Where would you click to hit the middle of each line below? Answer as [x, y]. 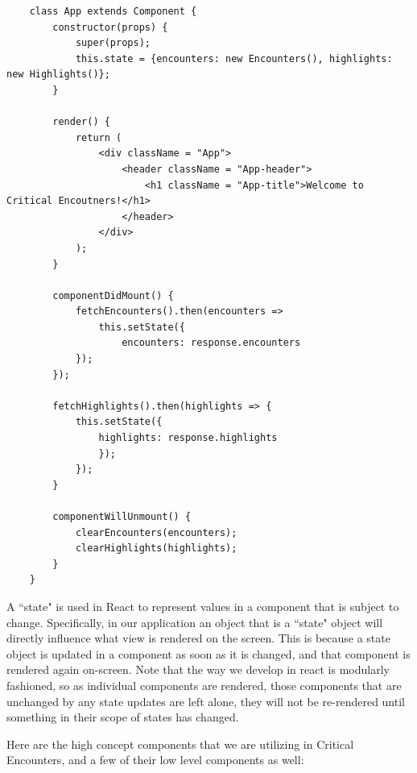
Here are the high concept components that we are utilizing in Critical [180, 744]
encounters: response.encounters [211, 343]
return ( [99, 137]
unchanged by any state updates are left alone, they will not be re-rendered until [206, 701]
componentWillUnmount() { [122, 517]
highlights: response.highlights [188, 438]
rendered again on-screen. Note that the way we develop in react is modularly [198, 669]
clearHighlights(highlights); [156, 549]
